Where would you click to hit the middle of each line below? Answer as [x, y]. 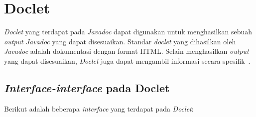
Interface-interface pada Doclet [87, 87]
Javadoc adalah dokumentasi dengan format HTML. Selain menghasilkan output [127, 51]
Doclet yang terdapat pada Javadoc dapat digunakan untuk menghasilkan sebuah [128, 32]
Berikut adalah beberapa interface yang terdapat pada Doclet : [99, 108]
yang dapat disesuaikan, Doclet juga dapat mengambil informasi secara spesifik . [127, 60]
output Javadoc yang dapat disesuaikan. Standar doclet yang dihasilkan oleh [120, 41]
